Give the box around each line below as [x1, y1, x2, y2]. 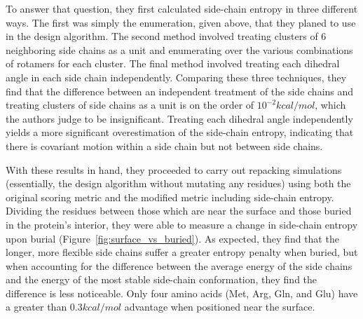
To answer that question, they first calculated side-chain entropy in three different [6, 1, 358, 15]
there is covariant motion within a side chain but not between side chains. [6, 138, 323, 153]
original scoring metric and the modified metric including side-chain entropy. [6, 189, 334, 204]
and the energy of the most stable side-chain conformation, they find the [6, 272, 317, 287]
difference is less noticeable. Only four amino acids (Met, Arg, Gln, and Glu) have [6, 285, 358, 300]
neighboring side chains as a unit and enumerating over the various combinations [6, 42, 353, 57]
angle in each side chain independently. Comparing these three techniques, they [6, 69, 347, 84]
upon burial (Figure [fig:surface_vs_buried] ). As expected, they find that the [6, 231, 339, 245]
